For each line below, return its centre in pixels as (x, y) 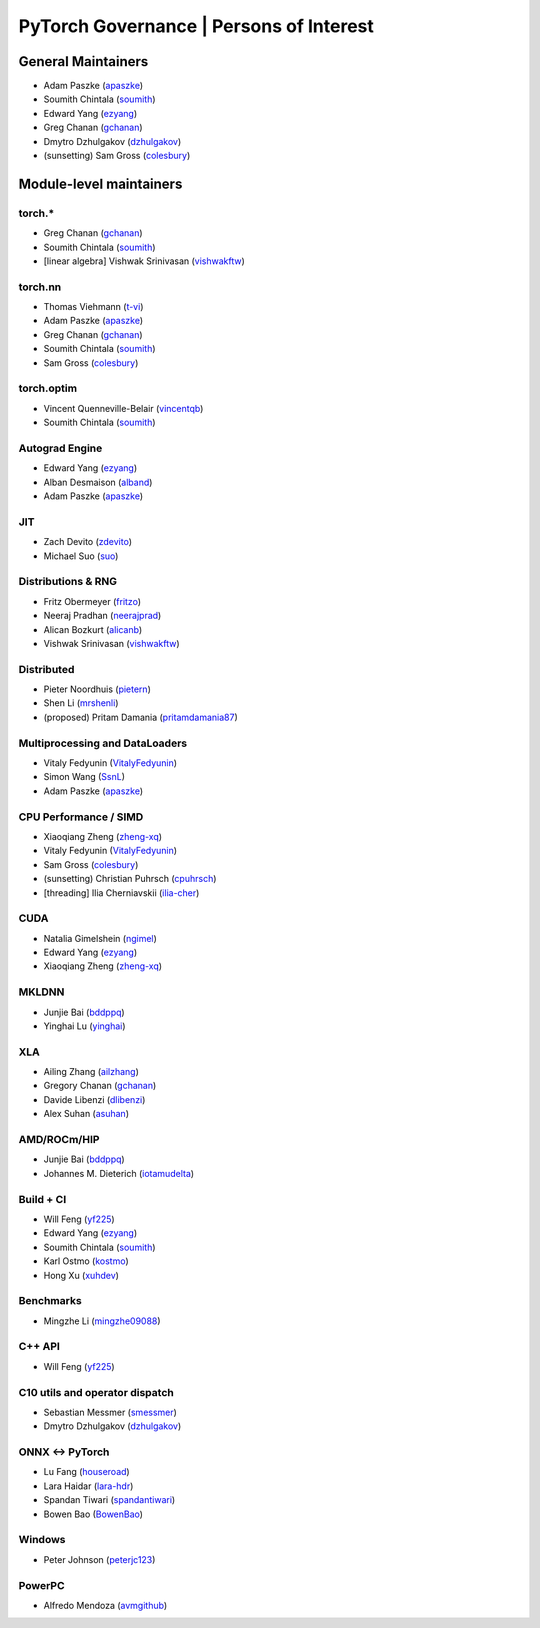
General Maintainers (83, 61)
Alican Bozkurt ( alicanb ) (93, 629)
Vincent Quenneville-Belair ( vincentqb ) (123, 408)
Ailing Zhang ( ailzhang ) (91, 1072)
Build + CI (42, 1199)
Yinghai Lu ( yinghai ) (84, 1026)
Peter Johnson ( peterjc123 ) (99, 1559)
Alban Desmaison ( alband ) (98, 482)
